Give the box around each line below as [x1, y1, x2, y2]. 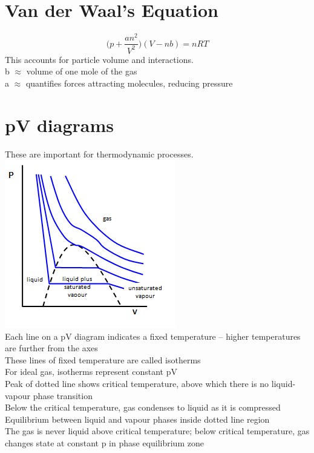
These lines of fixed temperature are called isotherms [5, 353, 201, 366]
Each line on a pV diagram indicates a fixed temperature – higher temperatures [5, 329, 301, 342]
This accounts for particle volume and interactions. [5, 53, 194, 65]
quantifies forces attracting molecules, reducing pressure [25, 76, 233, 89]
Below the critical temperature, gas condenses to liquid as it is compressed [5, 401, 281, 414]
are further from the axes [5, 342, 98, 354]
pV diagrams [5, 112, 114, 137]
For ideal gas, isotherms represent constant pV [5, 365, 177, 378]
